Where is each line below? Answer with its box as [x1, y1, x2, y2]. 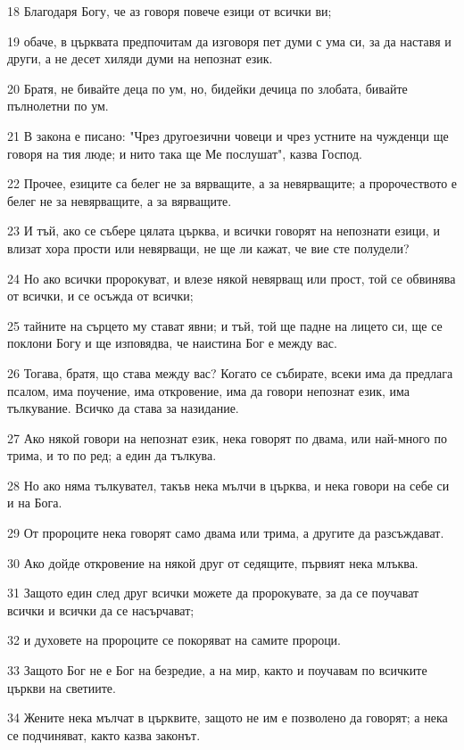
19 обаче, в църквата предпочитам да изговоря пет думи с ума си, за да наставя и [7, 31, 452, 50]
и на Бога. [7, 493, 62, 512]
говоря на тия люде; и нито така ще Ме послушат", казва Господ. [7, 144, 362, 162]
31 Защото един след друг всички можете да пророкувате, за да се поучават [7, 583, 419, 602]
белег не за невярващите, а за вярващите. [7, 191, 232, 210]
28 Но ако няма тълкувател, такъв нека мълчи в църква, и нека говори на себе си [7, 475, 450, 494]
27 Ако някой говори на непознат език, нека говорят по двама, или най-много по [7, 428, 447, 447]
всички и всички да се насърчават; [7, 600, 195, 619]
